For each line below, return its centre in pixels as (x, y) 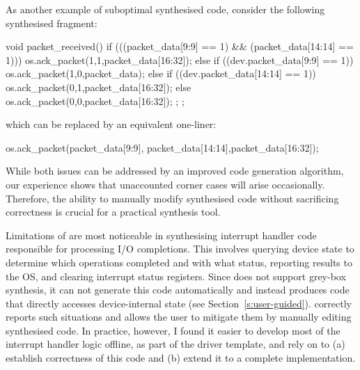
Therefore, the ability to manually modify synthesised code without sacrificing (172, 198)
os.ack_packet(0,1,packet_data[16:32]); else (99, 87)
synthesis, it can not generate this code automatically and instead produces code (178, 290)
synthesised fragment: (52, 23)
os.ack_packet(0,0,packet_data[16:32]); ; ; (95, 100)
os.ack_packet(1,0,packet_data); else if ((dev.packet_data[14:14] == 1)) (161, 73)
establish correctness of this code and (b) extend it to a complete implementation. (181, 358)
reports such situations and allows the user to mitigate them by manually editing (179, 317)
